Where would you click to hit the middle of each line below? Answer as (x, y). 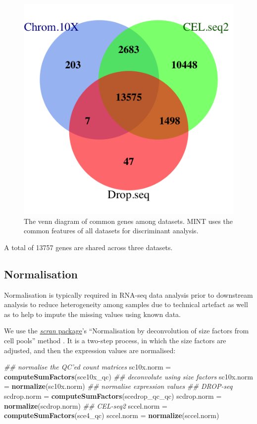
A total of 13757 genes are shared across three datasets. (88, 247)
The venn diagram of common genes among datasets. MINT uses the (128, 221)
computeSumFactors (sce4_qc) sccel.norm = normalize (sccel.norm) (112, 415)
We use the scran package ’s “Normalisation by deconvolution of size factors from (127, 331)
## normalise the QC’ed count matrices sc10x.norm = (88, 367)
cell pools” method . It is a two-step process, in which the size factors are (115, 340)
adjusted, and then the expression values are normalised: (90, 350)
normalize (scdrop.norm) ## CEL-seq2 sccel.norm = (86, 405)
